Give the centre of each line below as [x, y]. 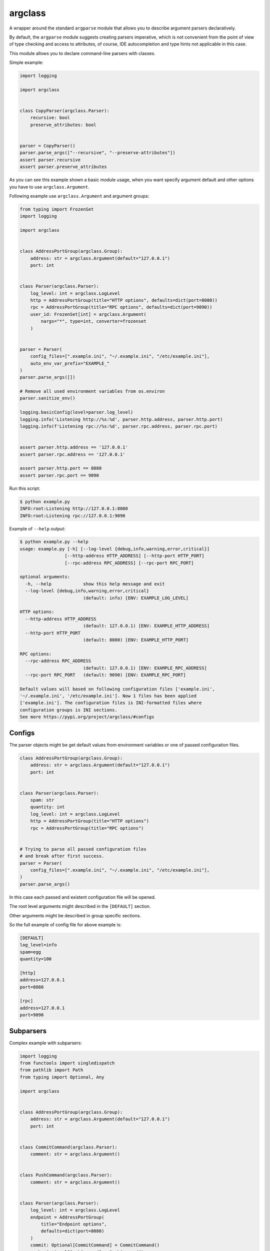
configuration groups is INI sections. [68, 710]
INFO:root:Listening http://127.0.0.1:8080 [74, 509]
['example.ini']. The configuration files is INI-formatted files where [111, 703]
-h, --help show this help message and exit [95, 584]
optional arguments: [45, 577]
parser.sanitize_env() [47, 398]
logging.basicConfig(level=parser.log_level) [76, 412]
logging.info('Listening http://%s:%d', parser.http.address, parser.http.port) [121, 419]
